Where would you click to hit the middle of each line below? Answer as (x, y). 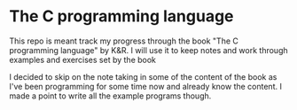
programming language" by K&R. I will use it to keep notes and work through (148, 50)
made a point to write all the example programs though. (110, 96)
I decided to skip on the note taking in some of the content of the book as (143, 76)
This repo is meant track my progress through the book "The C (124, 41)
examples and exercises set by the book (83, 59)
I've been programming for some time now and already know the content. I (145, 86)
